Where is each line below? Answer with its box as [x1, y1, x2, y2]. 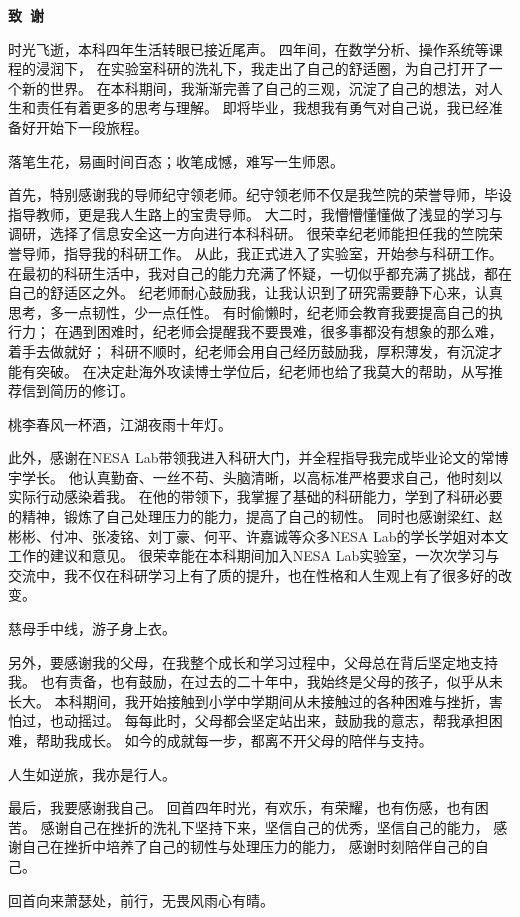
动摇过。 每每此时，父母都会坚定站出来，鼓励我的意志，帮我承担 [63, 710, 489, 731]
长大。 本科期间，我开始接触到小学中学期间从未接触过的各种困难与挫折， [8, 690, 489, 711]
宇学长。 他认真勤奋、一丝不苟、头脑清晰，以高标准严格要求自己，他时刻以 [8, 466, 503, 487]
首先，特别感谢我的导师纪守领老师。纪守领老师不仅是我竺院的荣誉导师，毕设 [8, 184, 512, 205]
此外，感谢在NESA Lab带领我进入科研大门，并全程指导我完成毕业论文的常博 [8, 447, 509, 468]
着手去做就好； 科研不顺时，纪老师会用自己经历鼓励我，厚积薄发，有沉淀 [8, 340, 489, 361]
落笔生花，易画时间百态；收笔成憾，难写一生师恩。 [8, 150, 344, 171]
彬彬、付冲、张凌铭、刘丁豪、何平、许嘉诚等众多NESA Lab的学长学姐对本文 [8, 525, 509, 546]
